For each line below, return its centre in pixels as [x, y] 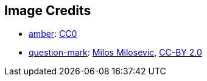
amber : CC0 [53, 34]
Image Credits [48, 11]
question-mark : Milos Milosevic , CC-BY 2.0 [115, 53]
